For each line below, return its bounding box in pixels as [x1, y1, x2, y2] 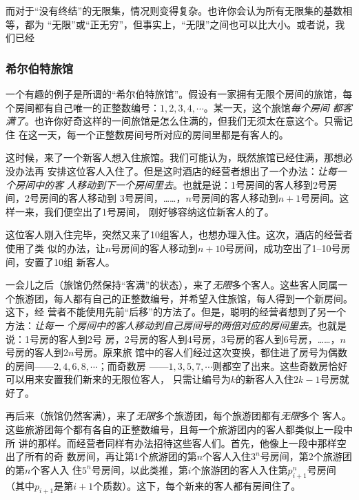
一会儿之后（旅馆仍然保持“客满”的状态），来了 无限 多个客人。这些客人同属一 [6, 278, 348, 292]
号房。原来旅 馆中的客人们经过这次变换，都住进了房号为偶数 [74, 345, 348, 360]
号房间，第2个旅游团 [260, 449, 352, 463]
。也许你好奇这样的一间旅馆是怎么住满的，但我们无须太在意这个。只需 [25, 114, 343, 128]
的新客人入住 [235, 372, 294, 386]
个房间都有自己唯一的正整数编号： [6, 100, 160, 114]
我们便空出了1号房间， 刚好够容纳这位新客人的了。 [43, 204, 274, 218]
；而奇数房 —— [97, 358, 169, 373]
